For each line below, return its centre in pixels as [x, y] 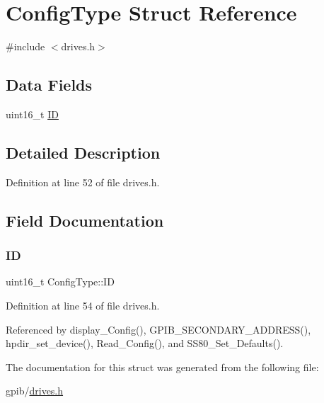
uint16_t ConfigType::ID [60, 282]
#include [25, 46]
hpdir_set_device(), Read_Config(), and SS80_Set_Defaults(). [145, 343]
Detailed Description [83, 152]
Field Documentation [85, 220]
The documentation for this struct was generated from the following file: [162, 367]
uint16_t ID [32, 114]
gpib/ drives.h [35, 391]
